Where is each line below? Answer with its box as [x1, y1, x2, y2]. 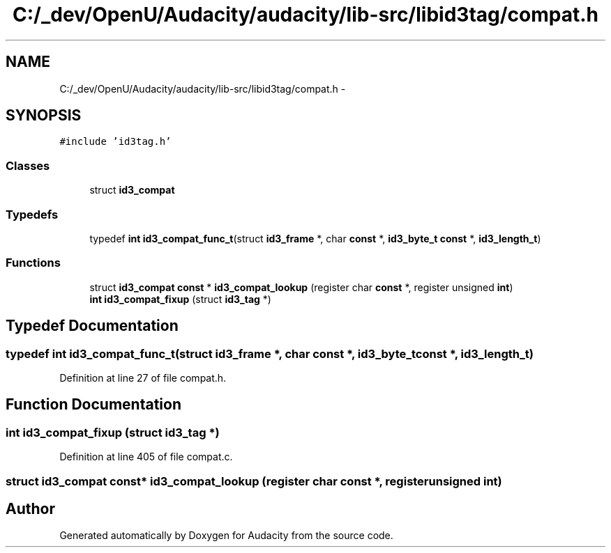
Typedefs [6, 207, 59, 221]
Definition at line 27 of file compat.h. [59, 371, 227, 384]
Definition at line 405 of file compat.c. [59, 451, 233, 463]
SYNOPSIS [6, 107, 82, 125]
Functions [6, 256, 61, 270]
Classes [6, 158, 50, 173]
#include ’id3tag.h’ [59, 136, 172, 148]
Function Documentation [6, 396, 181, 414]
